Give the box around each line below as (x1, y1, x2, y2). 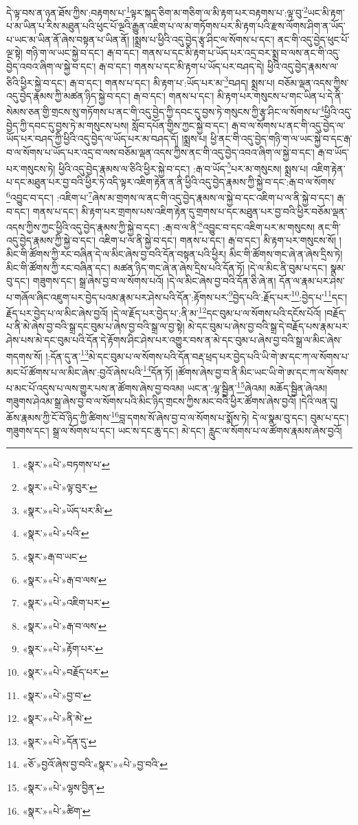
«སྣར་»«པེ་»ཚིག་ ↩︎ (22, 803, 91, 817)
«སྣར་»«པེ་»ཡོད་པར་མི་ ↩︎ (22, 503, 113, 517)
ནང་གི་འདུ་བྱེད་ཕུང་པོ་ (277, 32, 350, 46)
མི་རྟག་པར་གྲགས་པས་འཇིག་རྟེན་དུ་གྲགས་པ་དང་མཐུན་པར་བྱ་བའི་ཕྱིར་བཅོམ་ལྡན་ (81, 203, 347, 218)
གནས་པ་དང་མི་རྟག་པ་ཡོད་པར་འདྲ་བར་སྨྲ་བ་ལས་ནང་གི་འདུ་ (142, 45, 340, 60)
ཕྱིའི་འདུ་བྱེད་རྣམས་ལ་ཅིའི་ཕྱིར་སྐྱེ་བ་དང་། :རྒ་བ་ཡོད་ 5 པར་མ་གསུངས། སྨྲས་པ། (58, 159, 309, 175)
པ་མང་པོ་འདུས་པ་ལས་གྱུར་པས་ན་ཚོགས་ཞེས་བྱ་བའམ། (6, 380, 185, 395)
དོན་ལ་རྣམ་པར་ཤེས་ (279, 274, 345, 288)
